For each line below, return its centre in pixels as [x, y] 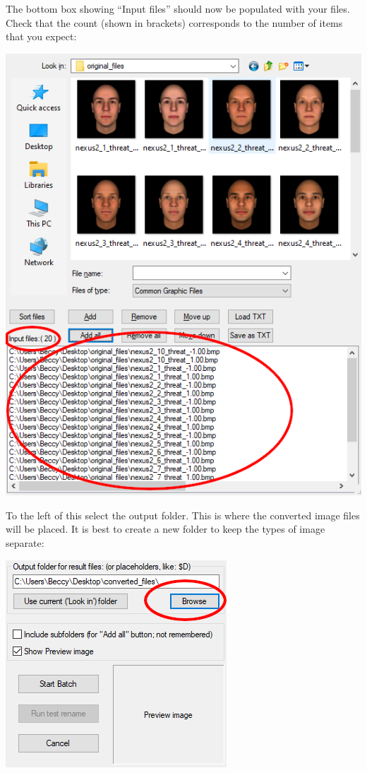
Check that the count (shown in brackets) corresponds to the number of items [174, 22]
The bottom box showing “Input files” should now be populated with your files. [178, 8]
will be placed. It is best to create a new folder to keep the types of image [166, 529]
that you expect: [41, 36]
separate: [25, 542]
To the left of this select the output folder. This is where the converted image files [183, 515]
